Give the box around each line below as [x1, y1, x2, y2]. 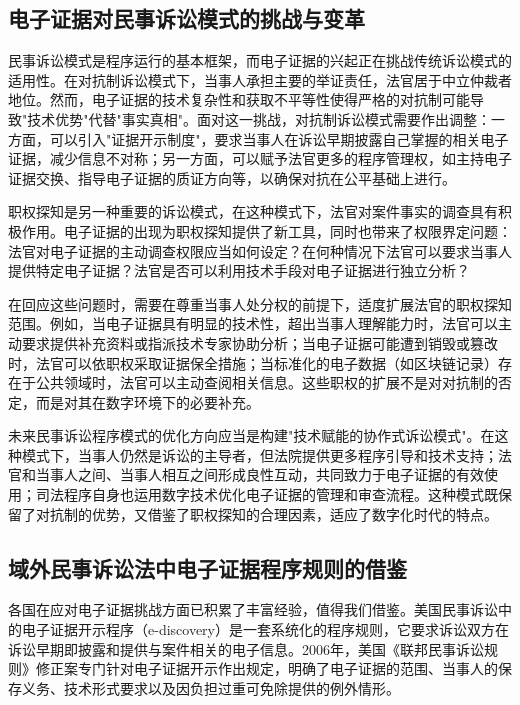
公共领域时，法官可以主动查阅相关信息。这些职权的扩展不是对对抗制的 [35, 372, 498, 393]
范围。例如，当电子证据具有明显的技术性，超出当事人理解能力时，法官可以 [8, 313, 498, 334]
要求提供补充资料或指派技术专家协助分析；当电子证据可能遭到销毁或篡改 [21, 332, 498, 353]
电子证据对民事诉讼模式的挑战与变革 [8, 3, 365, 34]
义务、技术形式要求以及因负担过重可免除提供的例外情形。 [21, 677, 400, 698]
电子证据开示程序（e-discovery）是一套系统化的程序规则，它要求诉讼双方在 [21, 619, 509, 640]
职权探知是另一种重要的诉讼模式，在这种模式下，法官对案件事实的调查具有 [8, 201, 498, 222]
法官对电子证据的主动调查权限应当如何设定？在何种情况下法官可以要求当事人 [8, 240, 512, 261]
